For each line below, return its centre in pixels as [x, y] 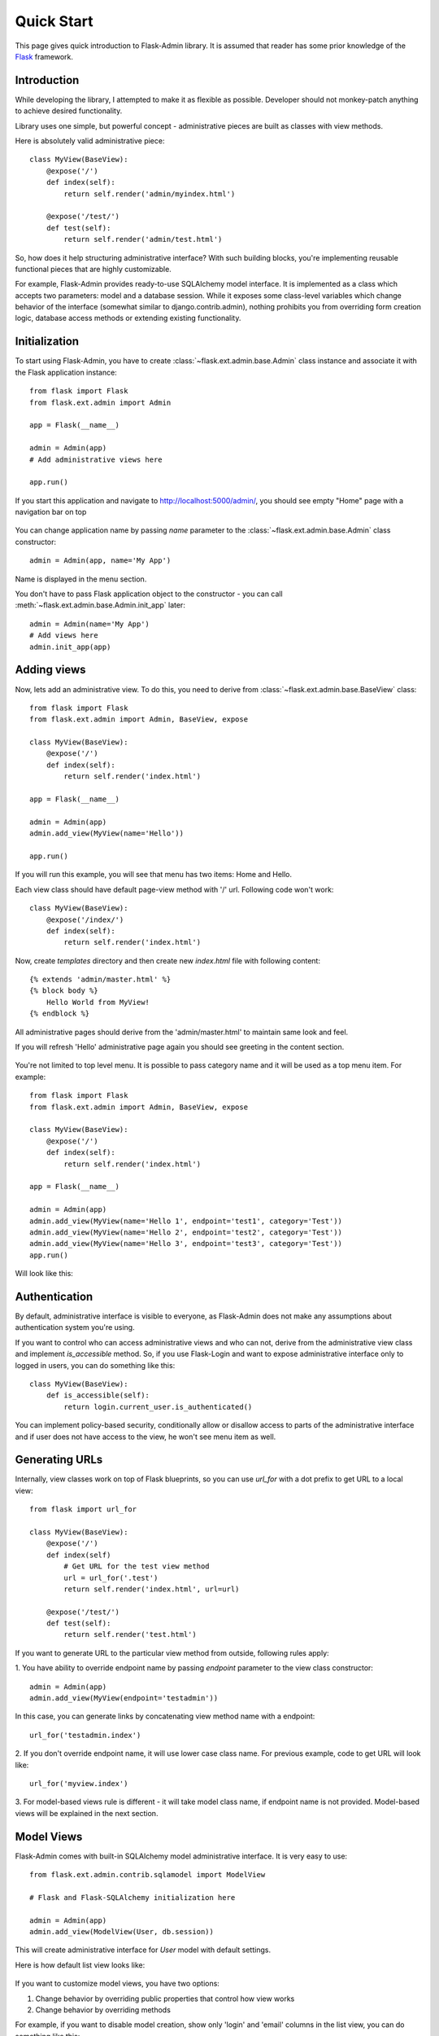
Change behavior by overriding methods [103, 2010]
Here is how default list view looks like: [80, 1965]
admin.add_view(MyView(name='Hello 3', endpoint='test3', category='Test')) [186, 1244]
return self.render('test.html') [130, 1635]
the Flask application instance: [66, 372]
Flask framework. [44, 56]
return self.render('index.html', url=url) [152, 1589]
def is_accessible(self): [98, 1395]
